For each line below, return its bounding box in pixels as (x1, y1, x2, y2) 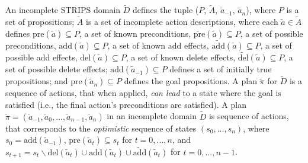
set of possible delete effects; (5, 63, 108, 75)
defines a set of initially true (169, 63, 272, 75)
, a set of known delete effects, (126, 51, 236, 63)
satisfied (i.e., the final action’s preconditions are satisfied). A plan (5, 98, 246, 110)
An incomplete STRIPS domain (5, 4, 121, 16)
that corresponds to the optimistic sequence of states (5, 122, 197, 134)
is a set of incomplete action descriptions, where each (86, 15, 278, 28)
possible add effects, (5, 51, 78, 63)
